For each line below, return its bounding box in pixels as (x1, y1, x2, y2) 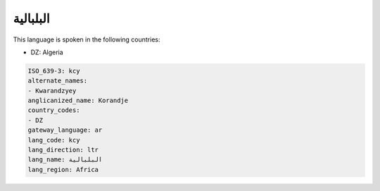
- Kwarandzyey (27, 87, 77, 94)
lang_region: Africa (27, 166, 99, 173)
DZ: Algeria (30, 48, 63, 56)
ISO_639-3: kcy (27, 67, 80, 75)
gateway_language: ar (27, 126, 103, 134)
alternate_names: (27, 77, 88, 85)
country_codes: (27, 106, 80, 114)
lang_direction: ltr (27, 146, 99, 154)
